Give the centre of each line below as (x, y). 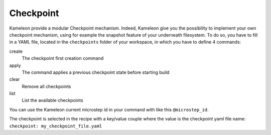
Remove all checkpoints (46, 86)
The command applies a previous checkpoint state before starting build (96, 72)
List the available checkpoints (52, 100)
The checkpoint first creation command (63, 58)
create (16, 51)
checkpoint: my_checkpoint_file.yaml (56, 126)
